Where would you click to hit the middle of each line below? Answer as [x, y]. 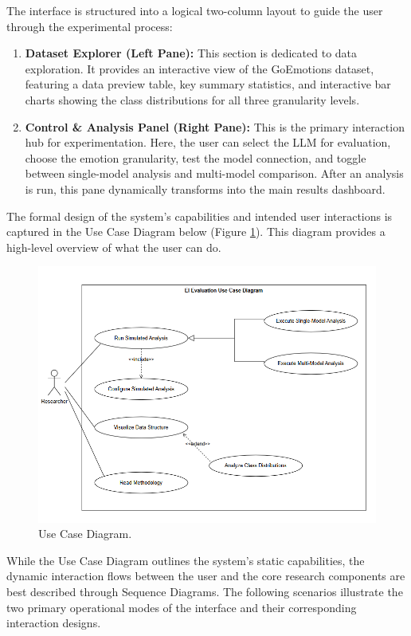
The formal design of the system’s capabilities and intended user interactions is [200, 216]
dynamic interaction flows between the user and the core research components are [206, 576]
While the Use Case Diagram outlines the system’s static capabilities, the [186, 560]
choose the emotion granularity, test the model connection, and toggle [196, 157]
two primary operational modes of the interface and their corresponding [182, 607]
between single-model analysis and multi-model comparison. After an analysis [214, 173]
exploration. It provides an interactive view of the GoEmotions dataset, [200, 68]
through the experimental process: [90, 26]
